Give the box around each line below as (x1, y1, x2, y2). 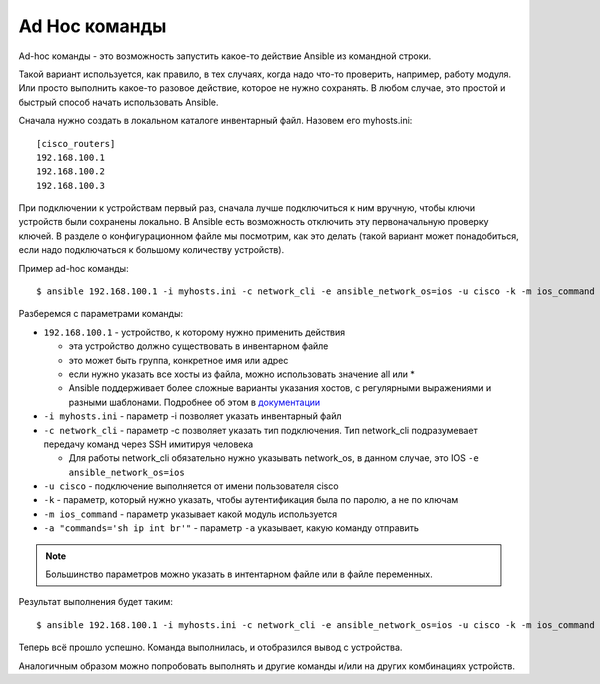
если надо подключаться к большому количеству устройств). (18, 244, 285, 256)
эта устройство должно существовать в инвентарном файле (68, 340, 329, 352)
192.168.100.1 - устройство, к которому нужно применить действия (43, 326, 346, 338)
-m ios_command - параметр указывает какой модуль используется (43, 508, 338, 520)
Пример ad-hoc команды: (18, 262, 129, 274)
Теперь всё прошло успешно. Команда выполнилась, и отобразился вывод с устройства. (18, 641, 403, 654)
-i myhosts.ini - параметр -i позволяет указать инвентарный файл (43, 410, 342, 422)
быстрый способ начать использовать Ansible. (18, 96, 219, 108)
